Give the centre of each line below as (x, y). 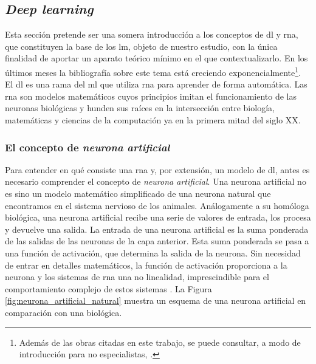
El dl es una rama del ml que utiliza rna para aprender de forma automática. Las (156, 84)
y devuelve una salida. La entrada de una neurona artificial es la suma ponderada (157, 229)
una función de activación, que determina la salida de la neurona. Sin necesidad (153, 252)
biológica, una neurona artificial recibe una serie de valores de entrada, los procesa (158, 217)
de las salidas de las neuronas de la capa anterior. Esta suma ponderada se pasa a (157, 241)
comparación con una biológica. (64, 312)
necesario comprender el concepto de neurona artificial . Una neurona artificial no (156, 181)
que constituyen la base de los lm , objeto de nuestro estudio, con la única (141, 46)
